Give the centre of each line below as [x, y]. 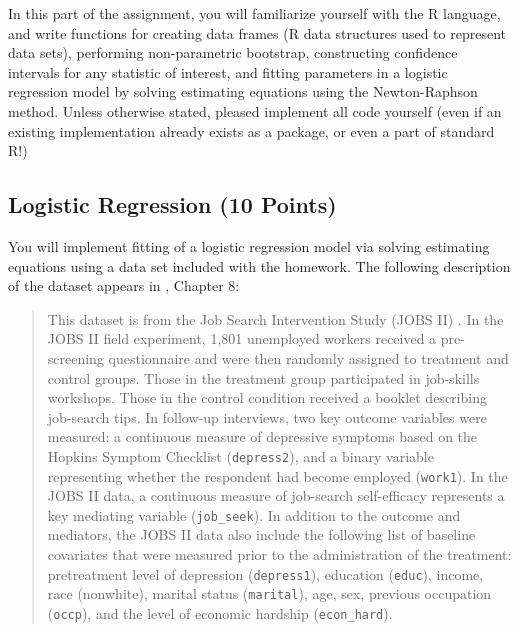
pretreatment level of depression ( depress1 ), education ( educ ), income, [265, 573]
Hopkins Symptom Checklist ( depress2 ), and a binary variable [240, 455]
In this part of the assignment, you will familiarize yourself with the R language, [254, 13]
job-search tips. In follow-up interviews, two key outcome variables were [267, 416]
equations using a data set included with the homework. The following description [259, 265]
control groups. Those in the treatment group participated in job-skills [263, 377]
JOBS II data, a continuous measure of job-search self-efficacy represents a [276, 495]
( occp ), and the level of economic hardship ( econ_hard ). [220, 612]
